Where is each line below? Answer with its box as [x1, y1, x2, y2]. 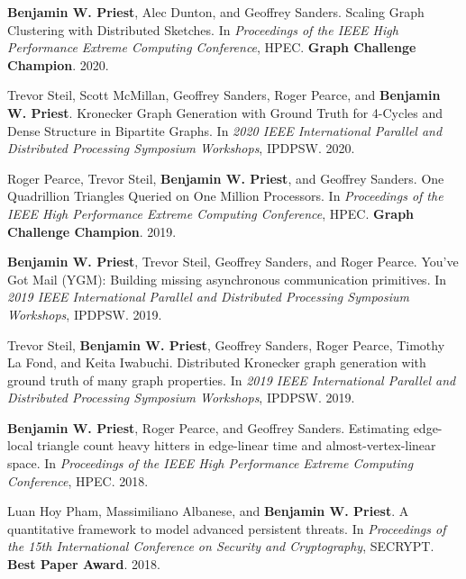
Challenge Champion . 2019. [7, 222, 177, 240]
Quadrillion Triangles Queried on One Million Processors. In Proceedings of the [7, 186, 443, 205]
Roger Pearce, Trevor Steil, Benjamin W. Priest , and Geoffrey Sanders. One [7, 168, 444, 187]
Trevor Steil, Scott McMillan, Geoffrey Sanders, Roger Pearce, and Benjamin [7, 86, 441, 104]
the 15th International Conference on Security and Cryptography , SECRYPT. [7, 537, 434, 556]
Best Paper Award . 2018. [7, 555, 160, 574]
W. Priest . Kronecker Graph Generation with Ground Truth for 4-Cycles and [7, 103, 443, 122]
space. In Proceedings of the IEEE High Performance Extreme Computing [7, 454, 414, 473]
